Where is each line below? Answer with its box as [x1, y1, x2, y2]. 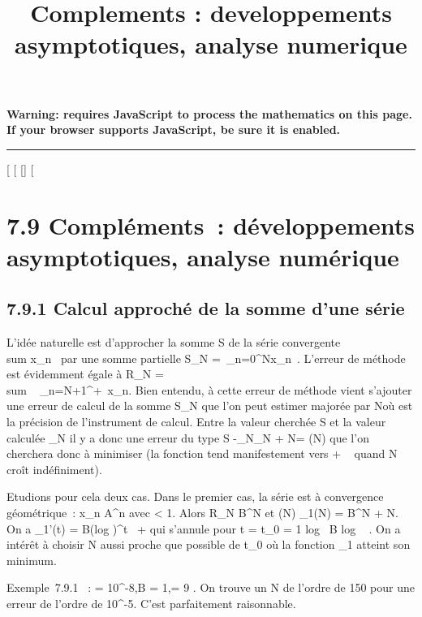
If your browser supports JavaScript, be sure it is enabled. [6, 121, 341, 138]
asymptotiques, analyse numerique [15, 28, 407, 61]
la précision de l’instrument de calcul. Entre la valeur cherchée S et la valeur [6, 413, 386, 430]
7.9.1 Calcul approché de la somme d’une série [6, 296, 405, 321]
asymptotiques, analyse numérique [6, 239, 399, 273]
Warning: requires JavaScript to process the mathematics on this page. [6, 105, 412, 122]
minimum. [6, 551, 57, 568]
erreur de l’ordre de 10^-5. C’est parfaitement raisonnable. [6, 595, 296, 612]
